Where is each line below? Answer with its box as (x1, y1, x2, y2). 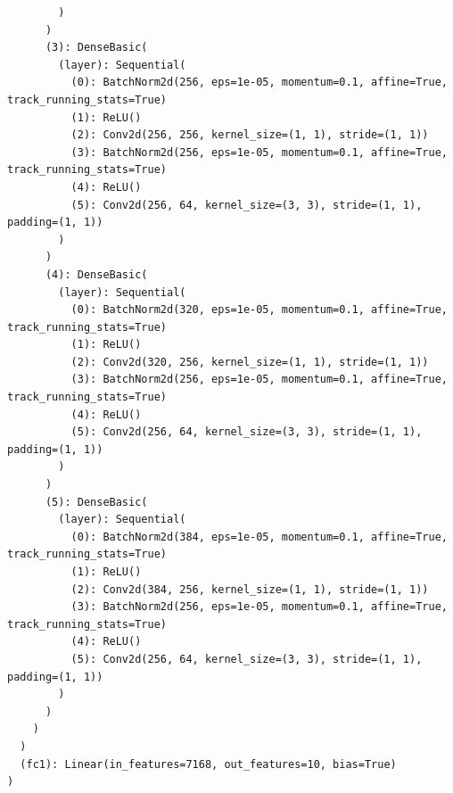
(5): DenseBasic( (45, 495, 148, 508)
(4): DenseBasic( (45, 268, 148, 281)
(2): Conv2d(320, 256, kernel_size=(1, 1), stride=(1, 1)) (70, 355, 429, 368)
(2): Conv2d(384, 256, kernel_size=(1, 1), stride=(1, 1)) (70, 582, 429, 596)
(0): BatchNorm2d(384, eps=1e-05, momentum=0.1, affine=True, (70, 530, 448, 543)
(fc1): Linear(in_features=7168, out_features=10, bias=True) (20, 757, 397, 771)
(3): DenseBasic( (45, 41, 148, 54)
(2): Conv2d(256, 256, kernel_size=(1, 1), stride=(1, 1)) (70, 128, 429, 142)
